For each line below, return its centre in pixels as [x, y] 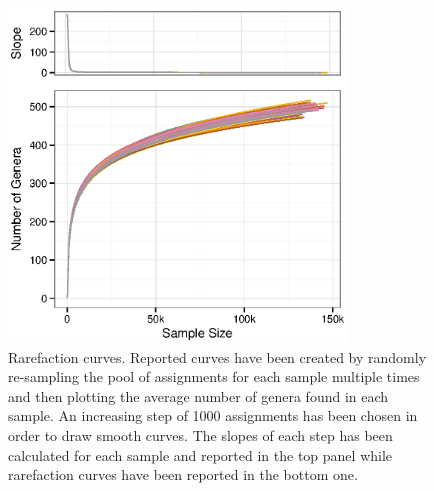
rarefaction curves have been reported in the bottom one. [183, 474]
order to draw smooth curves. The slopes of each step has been [200, 435]
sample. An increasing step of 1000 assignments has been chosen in [213, 415]
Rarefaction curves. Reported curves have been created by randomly [217, 356]
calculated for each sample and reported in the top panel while [200, 454]
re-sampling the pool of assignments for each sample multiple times [214, 376]
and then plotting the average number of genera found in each [198, 395]
